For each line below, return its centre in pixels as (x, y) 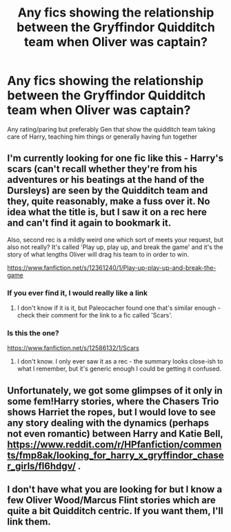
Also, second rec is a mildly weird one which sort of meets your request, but (115, 239)
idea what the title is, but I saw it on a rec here (107, 212)
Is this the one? (33, 333)
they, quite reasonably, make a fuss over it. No (109, 201)
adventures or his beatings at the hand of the (106, 180)
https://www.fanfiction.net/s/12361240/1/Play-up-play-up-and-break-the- (112, 268)
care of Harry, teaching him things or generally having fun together (102, 137)
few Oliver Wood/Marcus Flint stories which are (111, 501)
